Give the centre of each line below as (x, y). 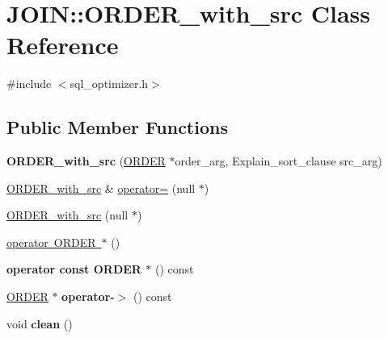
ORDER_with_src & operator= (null (101, 188)
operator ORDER (51, 242)
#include (29, 83)
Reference (63, 45)
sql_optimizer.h (109, 83)
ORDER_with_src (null (67, 215)
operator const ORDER (74, 269)
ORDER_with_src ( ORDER (86, 161)
